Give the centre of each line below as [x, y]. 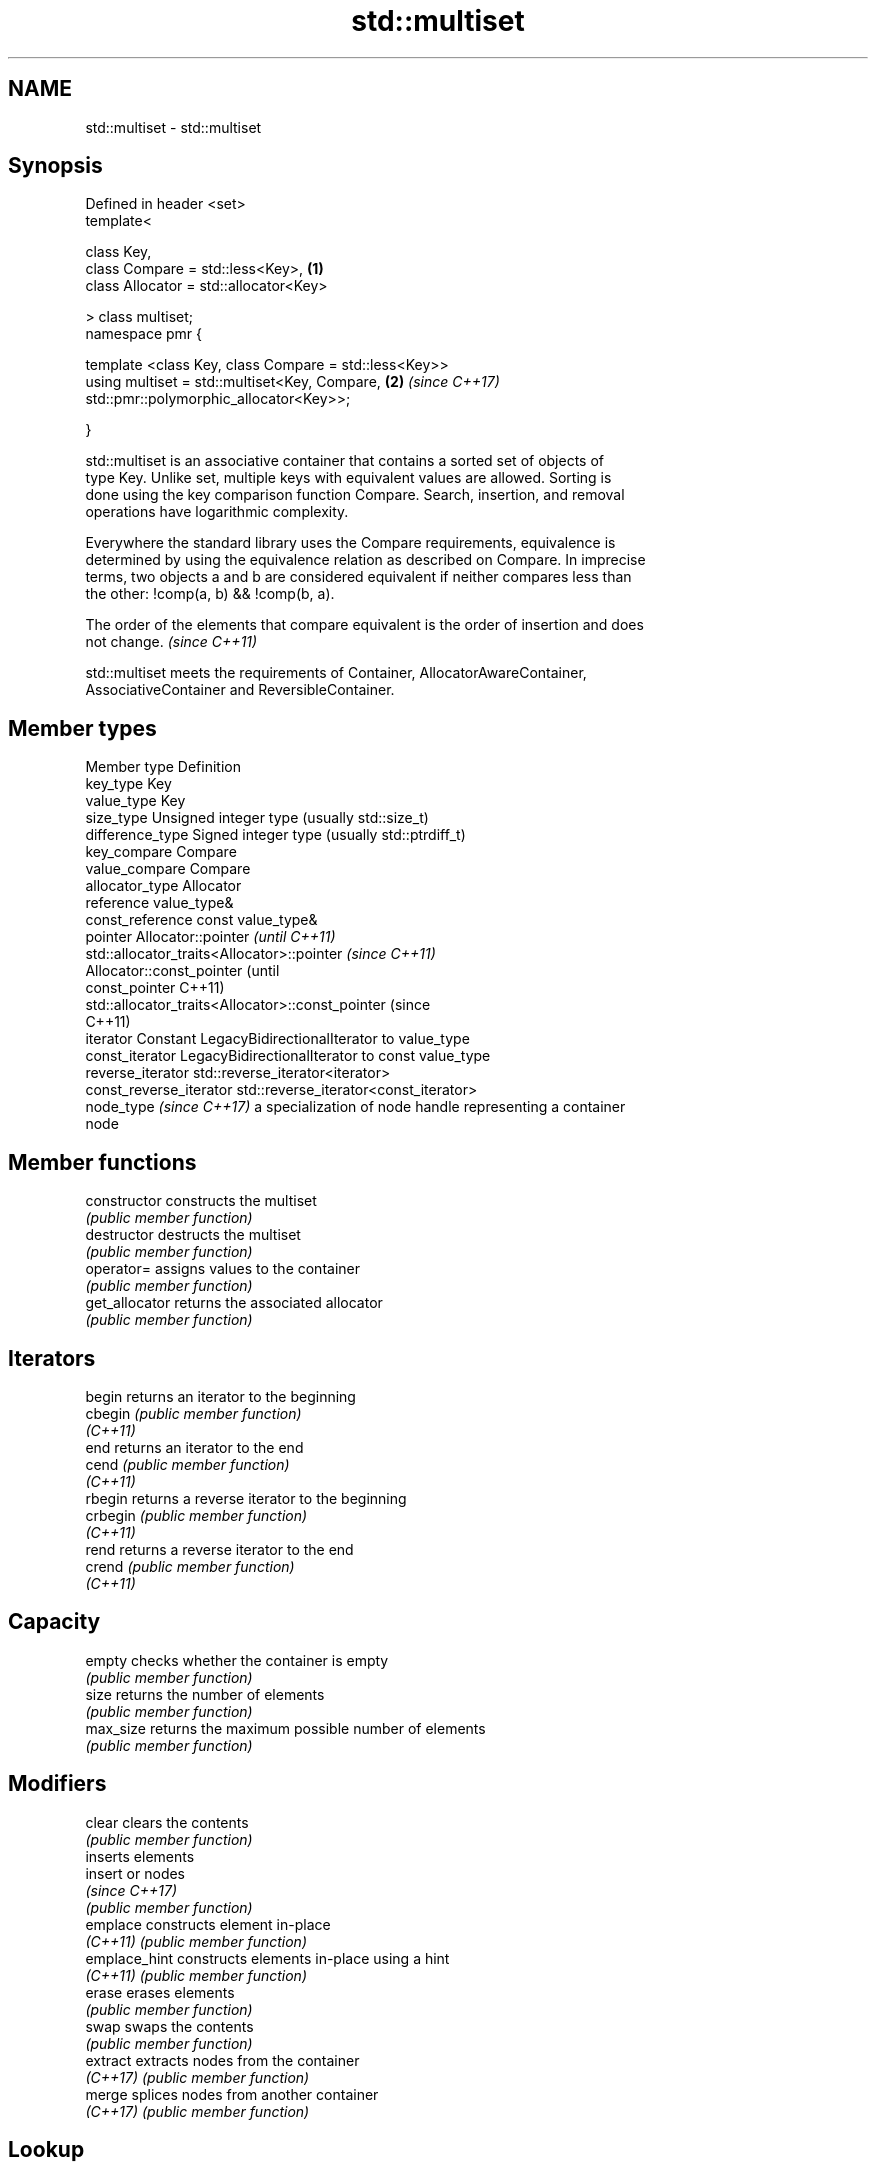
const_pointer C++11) [155, 988]
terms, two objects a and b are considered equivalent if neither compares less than [358, 577]
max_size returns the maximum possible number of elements [285, 1728]
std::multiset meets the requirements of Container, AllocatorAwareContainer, [336, 673]
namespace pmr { [144, 334]
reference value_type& [159, 903]
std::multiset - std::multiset [173, 127]
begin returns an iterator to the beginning [220, 1396]
